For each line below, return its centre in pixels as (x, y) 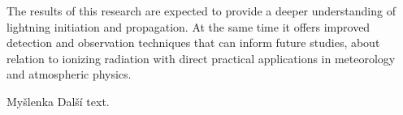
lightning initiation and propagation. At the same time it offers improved (188, 26)
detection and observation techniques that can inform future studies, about (193, 43)
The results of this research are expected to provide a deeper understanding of (201, 11)
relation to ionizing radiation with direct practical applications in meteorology (201, 58)
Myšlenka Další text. (58, 101)
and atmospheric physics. (69, 74)
